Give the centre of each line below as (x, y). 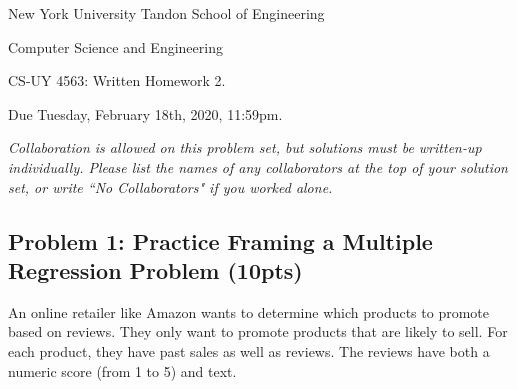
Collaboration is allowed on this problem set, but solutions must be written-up (245, 147)
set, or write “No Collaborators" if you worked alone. (170, 186)
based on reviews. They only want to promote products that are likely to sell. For (258, 331)
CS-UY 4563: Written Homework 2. (117, 80)
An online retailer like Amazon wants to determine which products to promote (248, 311)
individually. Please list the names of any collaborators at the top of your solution (258, 166)
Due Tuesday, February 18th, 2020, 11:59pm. (145, 113)
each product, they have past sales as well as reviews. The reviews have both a (249, 350)
